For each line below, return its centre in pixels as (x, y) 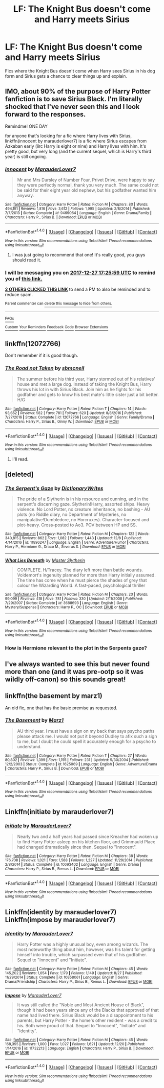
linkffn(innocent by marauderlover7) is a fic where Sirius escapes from (76, 141)
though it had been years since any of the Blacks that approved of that (88, 1010)
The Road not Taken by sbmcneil (45, 368)
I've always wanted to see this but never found (77, 664)
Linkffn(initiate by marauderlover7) (60, 812)
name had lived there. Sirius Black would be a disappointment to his (85, 1015)
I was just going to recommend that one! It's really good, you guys (79, 255)
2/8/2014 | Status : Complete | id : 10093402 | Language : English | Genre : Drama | (73, 864)
